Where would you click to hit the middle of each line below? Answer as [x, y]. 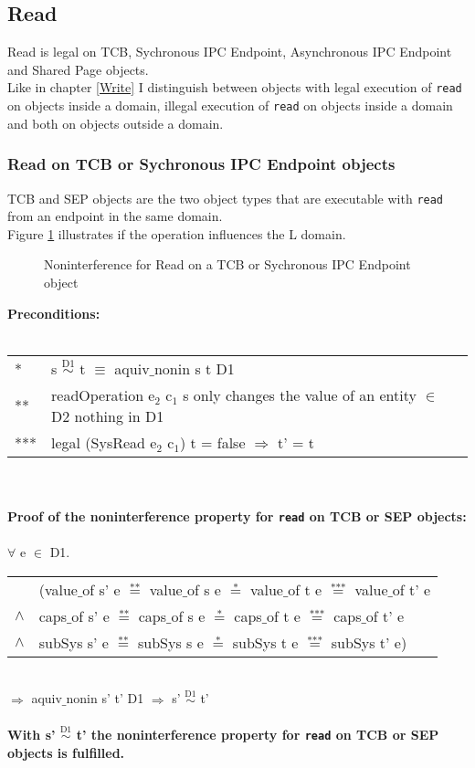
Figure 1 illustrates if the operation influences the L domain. [177, 233]
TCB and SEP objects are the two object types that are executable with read [226, 198]
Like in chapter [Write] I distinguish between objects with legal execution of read [235, 87]
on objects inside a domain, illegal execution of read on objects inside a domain [230, 105]
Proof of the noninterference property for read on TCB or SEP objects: [237, 516]
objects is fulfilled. [66, 752]
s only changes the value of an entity [300, 395]
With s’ [32, 734]
